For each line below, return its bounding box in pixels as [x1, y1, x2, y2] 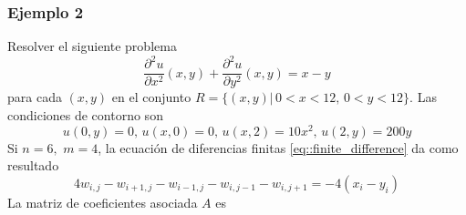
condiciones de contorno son [7, 105, 163, 124]
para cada [7, 87, 62, 107]
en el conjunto [111, 87, 192, 107]
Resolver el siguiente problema [7, 36, 177, 56]
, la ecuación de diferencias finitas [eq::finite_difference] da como [98, 138, 459, 157]
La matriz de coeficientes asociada [7, 192, 198, 211]
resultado [7, 156, 59, 175]
